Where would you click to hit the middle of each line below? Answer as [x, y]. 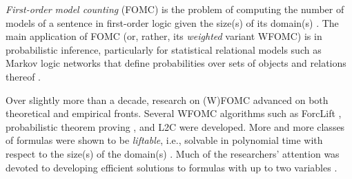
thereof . [23, 76]
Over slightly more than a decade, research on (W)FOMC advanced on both [167, 99]
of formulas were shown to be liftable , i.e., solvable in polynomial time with [164, 140]
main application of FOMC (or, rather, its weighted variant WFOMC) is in [164, 36]
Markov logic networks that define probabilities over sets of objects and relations [176, 63]
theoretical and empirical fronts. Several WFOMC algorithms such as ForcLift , [174, 113]
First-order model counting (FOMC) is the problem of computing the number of [175, 9]
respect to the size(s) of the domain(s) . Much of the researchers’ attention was [173, 153]
